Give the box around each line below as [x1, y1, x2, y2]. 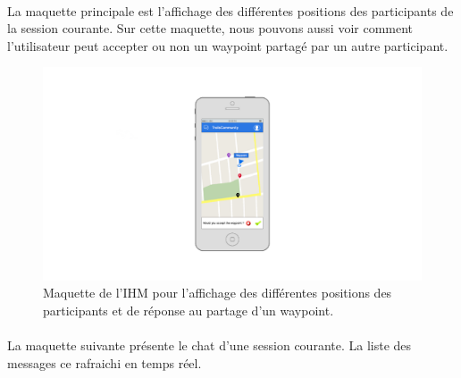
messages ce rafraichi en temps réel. [7, 353, 202, 372]
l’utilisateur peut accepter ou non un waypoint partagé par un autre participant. [7, 36, 448, 55]
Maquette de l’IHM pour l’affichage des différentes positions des [43, 283, 392, 302]
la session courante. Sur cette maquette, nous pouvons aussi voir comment [7, 19, 414, 38]
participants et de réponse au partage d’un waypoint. [43, 301, 334, 320]
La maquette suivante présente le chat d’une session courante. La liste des [7, 336, 412, 355]
